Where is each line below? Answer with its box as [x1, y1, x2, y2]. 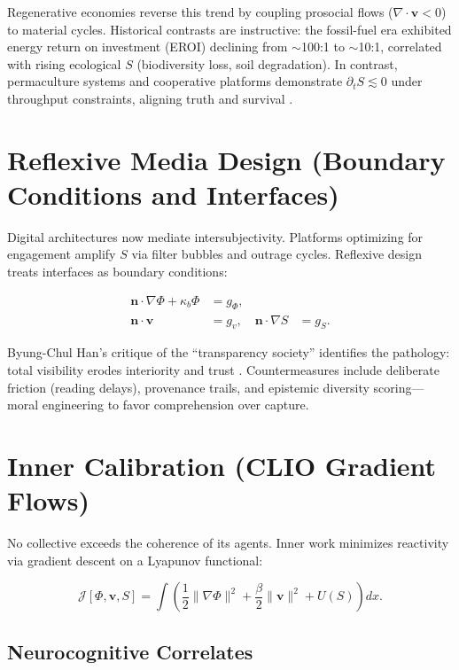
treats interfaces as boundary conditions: [7, 262, 228, 281]
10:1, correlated [358, 37, 442, 56]
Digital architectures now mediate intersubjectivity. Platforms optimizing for [7, 227, 424, 245]
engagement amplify [7, 245, 116, 263]
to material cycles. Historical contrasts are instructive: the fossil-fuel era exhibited [7, 19, 452, 38]
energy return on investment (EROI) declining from [7, 37, 288, 56]
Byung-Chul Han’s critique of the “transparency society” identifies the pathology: [7, 343, 450, 362]
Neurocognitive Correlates [7, 637, 253, 665]
